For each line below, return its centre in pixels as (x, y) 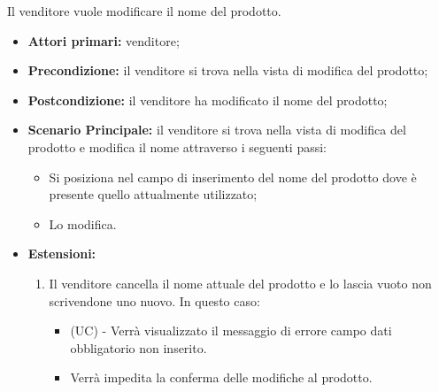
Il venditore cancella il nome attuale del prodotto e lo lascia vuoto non (240, 283)
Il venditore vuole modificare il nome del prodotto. (144, 11)
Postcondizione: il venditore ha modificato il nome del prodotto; (208, 100)
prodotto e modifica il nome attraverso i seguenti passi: (177, 146)
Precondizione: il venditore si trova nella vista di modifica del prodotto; (228, 70)
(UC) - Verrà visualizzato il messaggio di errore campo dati (231, 331)
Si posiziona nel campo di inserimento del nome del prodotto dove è (233, 177)
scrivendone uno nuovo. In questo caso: (154, 300)
